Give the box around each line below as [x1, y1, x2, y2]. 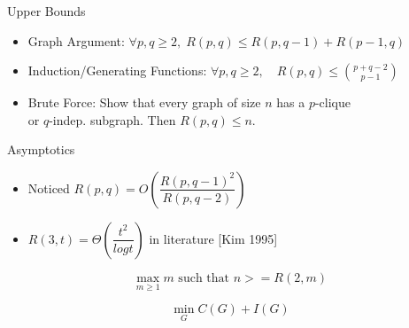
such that [178, 271, 229, 285]
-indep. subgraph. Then [49, 110, 176, 129]
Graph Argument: [27, 31, 125, 50]
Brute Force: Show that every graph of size [27, 93, 261, 112]
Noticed [27, 178, 70, 197]
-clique [314, 93, 351, 112]
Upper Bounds [7, 2, 86, 20]
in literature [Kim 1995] [149, 229, 278, 247]
